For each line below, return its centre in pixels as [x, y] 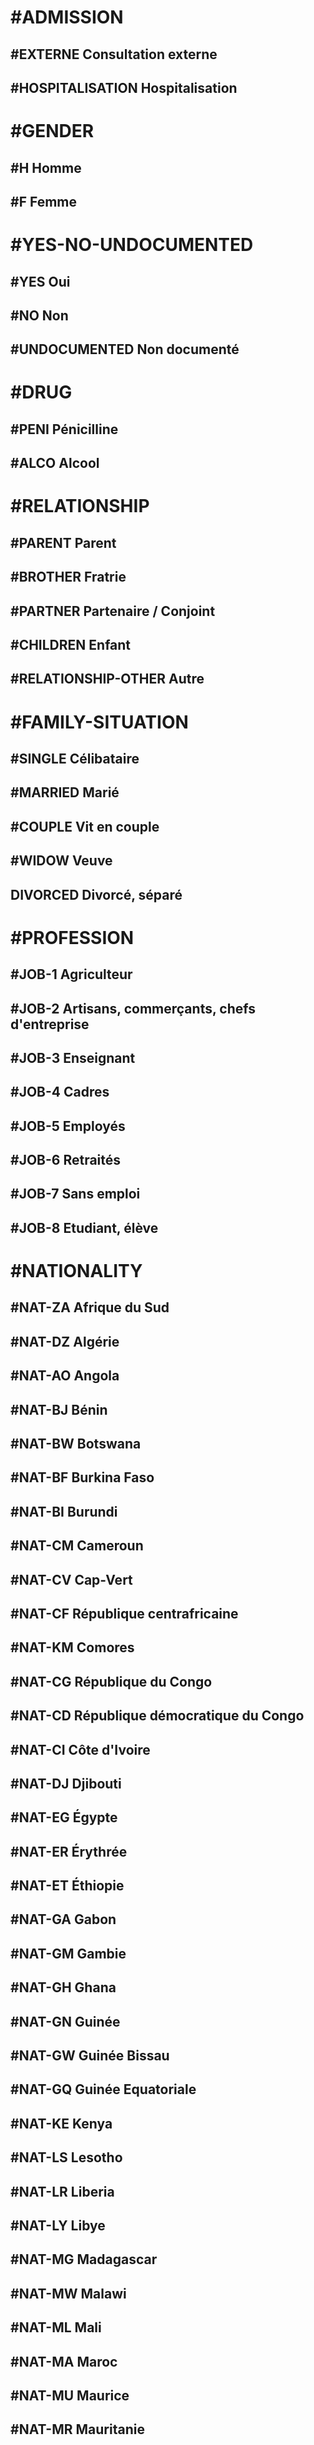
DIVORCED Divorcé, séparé [96, 894]
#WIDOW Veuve [61, 861]
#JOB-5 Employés [68, 1126]
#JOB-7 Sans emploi [75, 1194]
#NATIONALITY [76, 1271]
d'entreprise [50, 1024]
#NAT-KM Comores [72, 1647]
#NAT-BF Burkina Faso [82, 1477]
